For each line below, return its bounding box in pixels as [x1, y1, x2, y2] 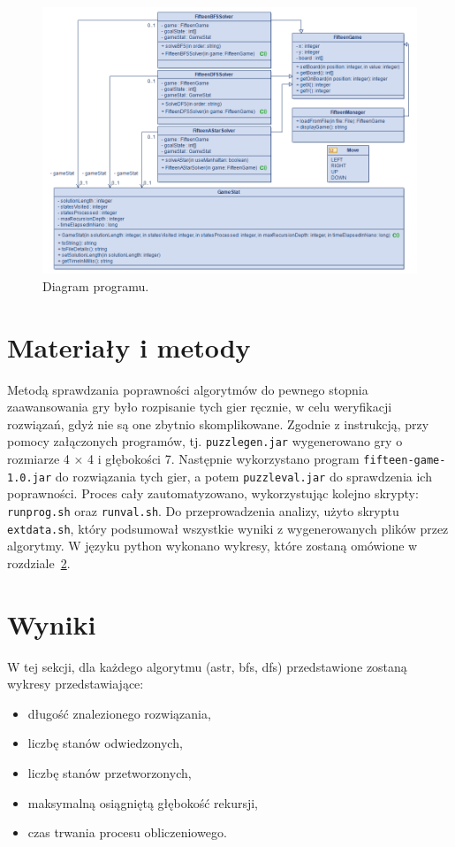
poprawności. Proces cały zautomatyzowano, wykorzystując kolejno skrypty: [7, 484, 419, 503]
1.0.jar [7, 471, 52, 484]
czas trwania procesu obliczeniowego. [27, 823, 227, 842]
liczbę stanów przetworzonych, [27, 763, 192, 782]
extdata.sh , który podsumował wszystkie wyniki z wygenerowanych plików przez [7, 519, 449, 537]
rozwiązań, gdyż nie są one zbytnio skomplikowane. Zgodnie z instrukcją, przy [7, 414, 429, 433]
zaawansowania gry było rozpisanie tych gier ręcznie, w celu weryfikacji [7, 397, 392, 416]
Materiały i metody [7, 328, 251, 365]
